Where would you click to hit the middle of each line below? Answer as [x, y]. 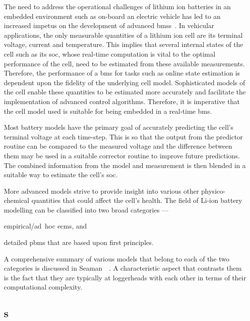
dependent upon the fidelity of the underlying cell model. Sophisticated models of [125, 82]
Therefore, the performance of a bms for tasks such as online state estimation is [122, 73]
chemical [17, 200]
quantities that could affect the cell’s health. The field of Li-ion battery [137, 200]
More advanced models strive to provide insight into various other [102, 191]
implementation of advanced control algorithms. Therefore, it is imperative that [122, 101]
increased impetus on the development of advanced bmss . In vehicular [109, 25]
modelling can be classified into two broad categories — [86, 209]
